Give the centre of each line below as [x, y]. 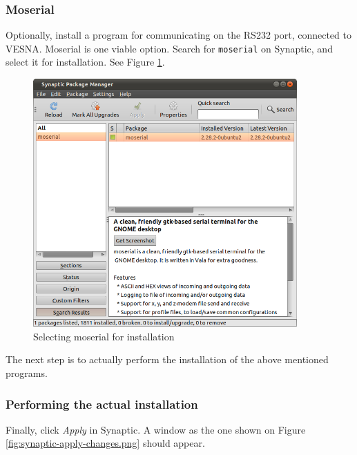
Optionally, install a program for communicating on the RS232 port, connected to [178, 35]
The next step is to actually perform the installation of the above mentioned [167, 359]
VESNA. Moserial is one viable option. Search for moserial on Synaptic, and [169, 48]
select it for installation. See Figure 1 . [85, 62]
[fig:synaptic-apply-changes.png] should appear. [105, 443]
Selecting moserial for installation [104, 336]
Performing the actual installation [102, 404]
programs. [27, 373]
